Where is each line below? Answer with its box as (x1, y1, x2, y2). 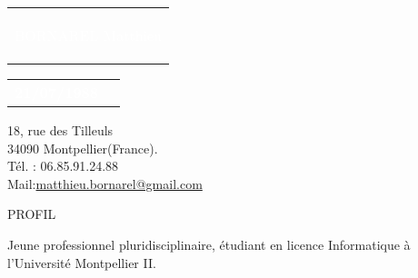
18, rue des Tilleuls (7, 121, 114, 139)
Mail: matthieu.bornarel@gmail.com (7, 174, 203, 193)
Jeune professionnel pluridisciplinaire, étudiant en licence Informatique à (7, 234, 411, 253)
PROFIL (7, 204, 56, 223)
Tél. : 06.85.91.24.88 (7, 156, 119, 175)
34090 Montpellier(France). (7, 138, 158, 157)
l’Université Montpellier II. (7, 253, 156, 272)
